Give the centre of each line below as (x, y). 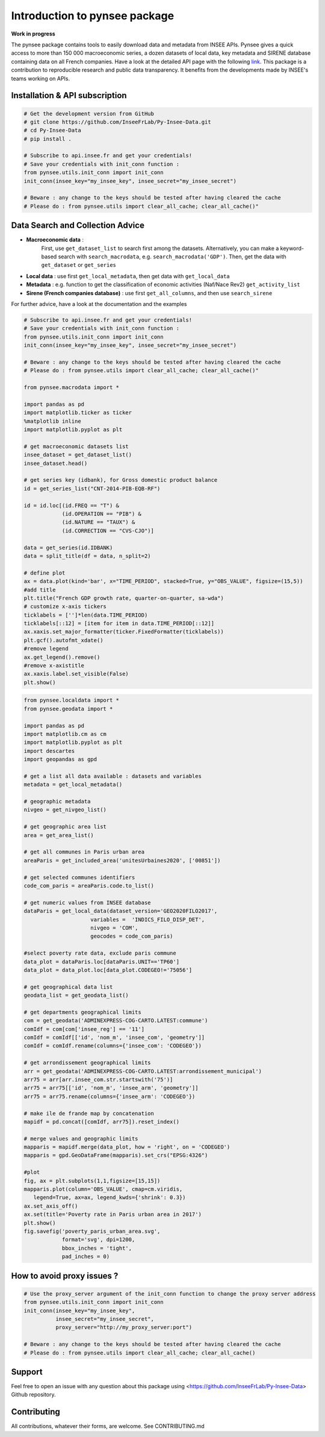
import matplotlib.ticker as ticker (78, 413)
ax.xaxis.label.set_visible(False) (76, 674)
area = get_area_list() (59, 835)
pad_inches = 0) (86, 1257)
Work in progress (33, 34)
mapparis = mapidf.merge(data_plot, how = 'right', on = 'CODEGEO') (127, 1147)
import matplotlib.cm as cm (65, 734)
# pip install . (48, 139)
